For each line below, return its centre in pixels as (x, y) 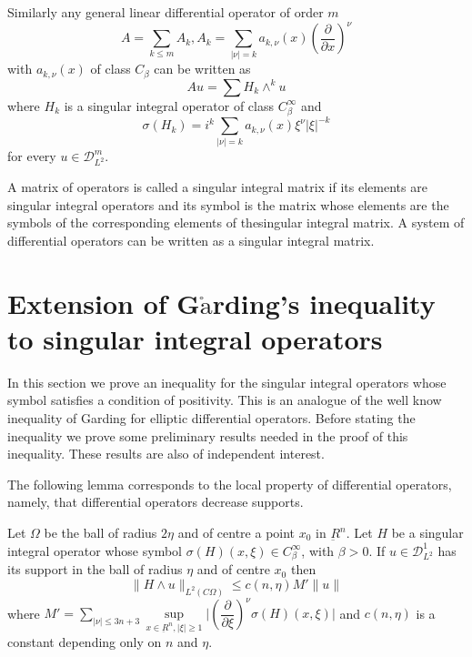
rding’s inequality (324, 303)
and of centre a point (236, 533)
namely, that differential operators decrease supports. (156, 502)
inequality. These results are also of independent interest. (166, 454)
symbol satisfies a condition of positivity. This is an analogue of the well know (225, 400)
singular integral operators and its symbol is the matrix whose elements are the (228, 204)
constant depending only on (85, 642)
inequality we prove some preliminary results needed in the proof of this (208, 435)
